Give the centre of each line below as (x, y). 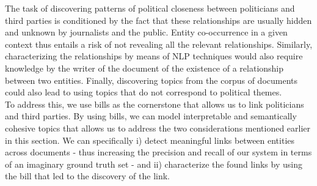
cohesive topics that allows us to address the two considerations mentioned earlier (158, 128)
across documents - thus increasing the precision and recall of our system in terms (158, 152)
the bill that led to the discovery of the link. (88, 176)
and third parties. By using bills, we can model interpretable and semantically (151, 116)
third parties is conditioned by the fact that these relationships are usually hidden (158, 20)
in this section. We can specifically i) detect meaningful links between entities (150, 140)
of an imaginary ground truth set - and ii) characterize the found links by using (154, 164)
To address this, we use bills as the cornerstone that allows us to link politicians (155, 104)
